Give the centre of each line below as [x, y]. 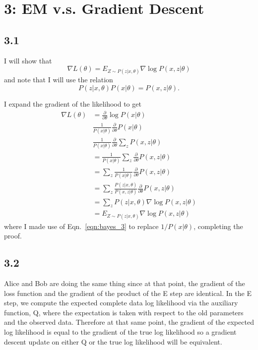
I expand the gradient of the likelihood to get [73, 103]
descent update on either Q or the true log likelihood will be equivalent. [113, 341]
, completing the [218, 226]
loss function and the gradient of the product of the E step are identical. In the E [128, 293]
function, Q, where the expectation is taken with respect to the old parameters [124, 312]
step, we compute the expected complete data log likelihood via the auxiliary [121, 303]
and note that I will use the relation [59, 80]
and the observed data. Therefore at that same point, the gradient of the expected [129, 322]
